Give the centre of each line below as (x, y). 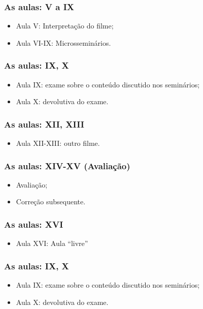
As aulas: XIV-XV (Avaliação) (67, 165)
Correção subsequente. (51, 202)
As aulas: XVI (34, 224)
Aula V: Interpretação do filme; (65, 26)
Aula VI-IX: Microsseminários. (63, 42)
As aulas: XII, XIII (44, 124)
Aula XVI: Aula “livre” (52, 243)
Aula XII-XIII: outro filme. (58, 143)
